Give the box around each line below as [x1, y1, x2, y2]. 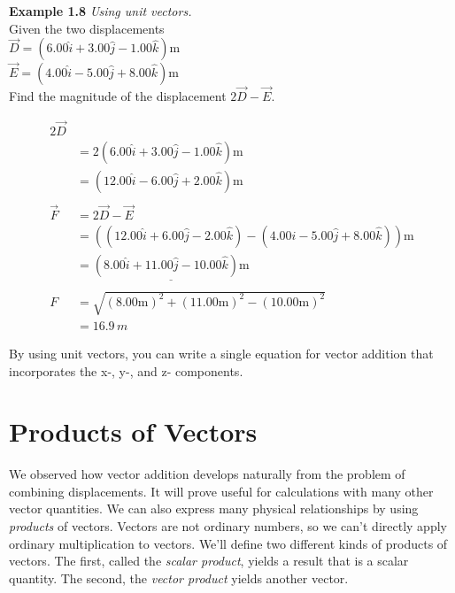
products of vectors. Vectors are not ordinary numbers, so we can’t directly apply [9, 517, 447, 535]
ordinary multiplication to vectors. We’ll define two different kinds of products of [9, 534, 448, 552]
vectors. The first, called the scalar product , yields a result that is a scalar [9, 551, 409, 570]
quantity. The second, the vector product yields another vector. [9, 568, 349, 587]
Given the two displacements [9, 19, 165, 37]
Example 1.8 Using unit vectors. [9, 2, 192, 19]
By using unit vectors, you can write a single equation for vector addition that [9, 343, 434, 362]
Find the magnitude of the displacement [9, 86, 227, 104]
